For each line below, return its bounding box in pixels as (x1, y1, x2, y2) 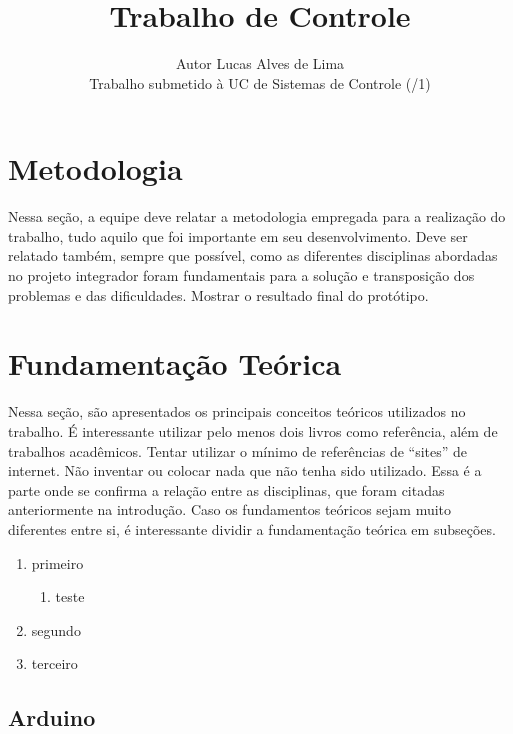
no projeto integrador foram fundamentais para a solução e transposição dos (8, 265, 475, 286)
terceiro (31, 653, 78, 674)
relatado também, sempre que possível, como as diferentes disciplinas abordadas (8, 245, 498, 266)
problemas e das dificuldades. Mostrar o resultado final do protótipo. (8, 284, 429, 305)
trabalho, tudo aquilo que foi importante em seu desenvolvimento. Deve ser (8, 225, 468, 246)
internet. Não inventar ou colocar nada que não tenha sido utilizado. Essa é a (8, 460, 482, 481)
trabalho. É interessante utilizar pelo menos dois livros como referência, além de (8, 420, 498, 441)
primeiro (31, 552, 84, 573)
